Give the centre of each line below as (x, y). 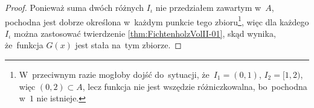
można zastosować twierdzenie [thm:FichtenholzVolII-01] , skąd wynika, (145, 33)
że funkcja (24, 45)
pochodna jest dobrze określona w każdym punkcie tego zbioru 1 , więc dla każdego (157, 21)
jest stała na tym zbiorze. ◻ (128, 45)
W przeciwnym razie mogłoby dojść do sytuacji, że (114, 75)
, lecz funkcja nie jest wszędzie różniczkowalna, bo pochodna (195, 86)
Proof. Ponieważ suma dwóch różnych (75, 7)
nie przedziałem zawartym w (208, 7)
